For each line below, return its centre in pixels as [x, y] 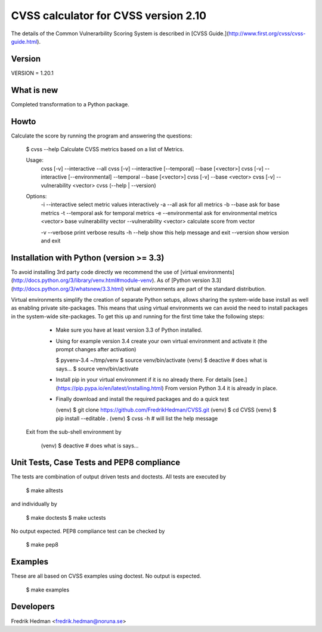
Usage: [35, 160]
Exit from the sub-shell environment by [74, 432]
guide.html [24, 41]
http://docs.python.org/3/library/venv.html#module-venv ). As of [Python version [112, 280]
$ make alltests [45, 490]
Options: [36, 196]
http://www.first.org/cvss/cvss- [267, 33]
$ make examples [48, 590]
